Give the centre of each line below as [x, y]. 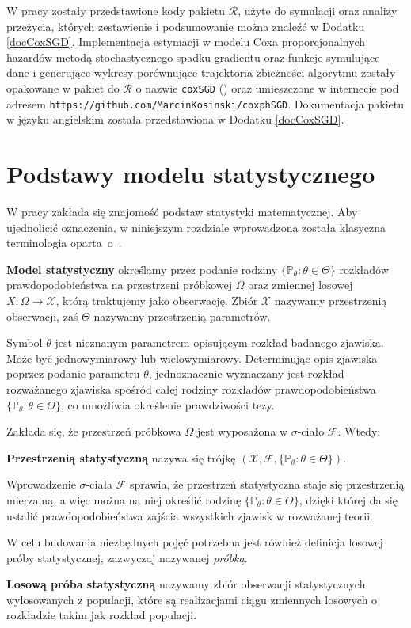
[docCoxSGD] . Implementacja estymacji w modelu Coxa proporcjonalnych [186, 42]
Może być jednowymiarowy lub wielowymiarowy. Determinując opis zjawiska [192, 358]
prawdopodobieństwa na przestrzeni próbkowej [119, 285]
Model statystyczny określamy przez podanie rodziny [142, 269]
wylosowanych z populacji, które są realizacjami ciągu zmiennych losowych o [192, 599]
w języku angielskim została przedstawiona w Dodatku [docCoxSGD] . [175, 119]
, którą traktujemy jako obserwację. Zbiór [157, 300]
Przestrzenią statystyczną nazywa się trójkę [121, 457]
